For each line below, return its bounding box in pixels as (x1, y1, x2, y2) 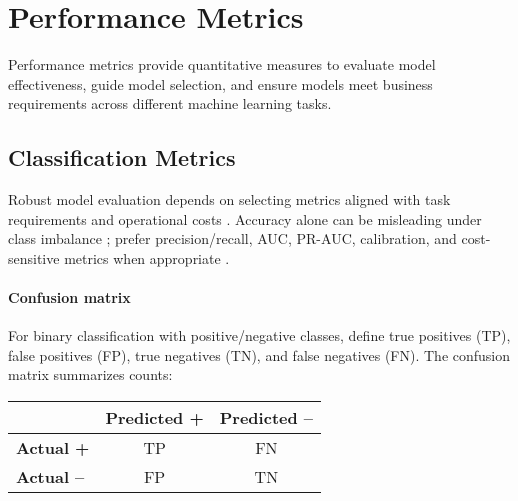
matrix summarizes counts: (8, 364, 173, 385)
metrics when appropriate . (64, 247, 230, 268)
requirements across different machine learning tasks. (8, 93, 332, 114)
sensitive (8, 247, 60, 268)
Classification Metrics (8, 142, 236, 173)
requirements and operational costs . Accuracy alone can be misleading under (8, 208, 482, 229)
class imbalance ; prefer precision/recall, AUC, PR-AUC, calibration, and (8, 228, 457, 249)
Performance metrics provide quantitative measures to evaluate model (8, 54, 436, 75)
